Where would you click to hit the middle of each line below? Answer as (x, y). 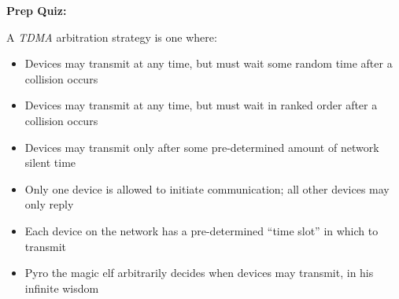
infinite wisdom (62, 288)
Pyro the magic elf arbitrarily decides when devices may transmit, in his (199, 273)
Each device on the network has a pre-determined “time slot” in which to (201, 230)
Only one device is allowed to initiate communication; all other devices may (207, 188)
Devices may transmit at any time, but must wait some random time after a (209, 63)
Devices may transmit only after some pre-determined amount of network (202, 147)
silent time (50, 162)
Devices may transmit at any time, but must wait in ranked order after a (201, 105)
